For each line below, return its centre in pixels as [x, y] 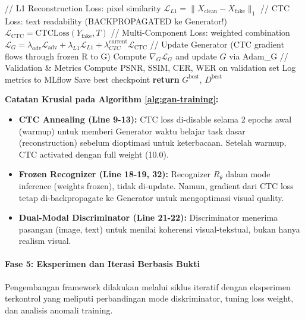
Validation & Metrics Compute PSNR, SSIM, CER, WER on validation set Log [150, 68]
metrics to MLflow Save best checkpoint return [92, 79]
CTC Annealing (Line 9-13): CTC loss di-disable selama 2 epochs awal [155, 119]
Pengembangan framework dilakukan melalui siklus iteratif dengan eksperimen [148, 286]
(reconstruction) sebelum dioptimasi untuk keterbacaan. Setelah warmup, [152, 142]
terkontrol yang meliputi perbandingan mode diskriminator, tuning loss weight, [149, 298]
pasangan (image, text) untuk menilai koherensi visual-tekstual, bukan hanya [159, 229]
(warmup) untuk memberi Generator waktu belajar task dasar [132, 131]
